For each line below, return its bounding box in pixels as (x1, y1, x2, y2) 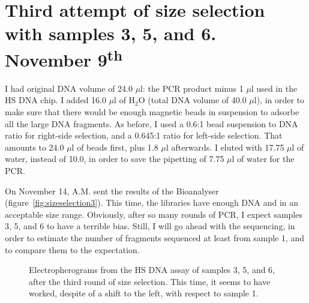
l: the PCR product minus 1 (140, 82, 244, 94)
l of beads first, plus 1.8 (71, 140, 158, 153)
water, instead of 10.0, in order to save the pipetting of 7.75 (5, 152, 224, 165)
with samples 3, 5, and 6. (5, 21, 217, 46)
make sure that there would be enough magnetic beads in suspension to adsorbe (5, 106, 299, 118)
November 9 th (5, 44, 123, 71)
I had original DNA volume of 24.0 (5, 82, 133, 94)
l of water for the (232, 152, 295, 165)
